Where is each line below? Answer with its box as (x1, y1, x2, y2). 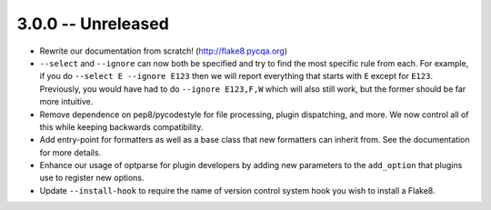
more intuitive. (39, 96, 94, 107)
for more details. (39, 146, 102, 158)
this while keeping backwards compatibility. (39, 121, 204, 132)
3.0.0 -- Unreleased (16, 14, 170, 34)
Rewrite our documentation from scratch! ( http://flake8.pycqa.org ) (39, 45, 288, 56)
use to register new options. (39, 173, 145, 184)
